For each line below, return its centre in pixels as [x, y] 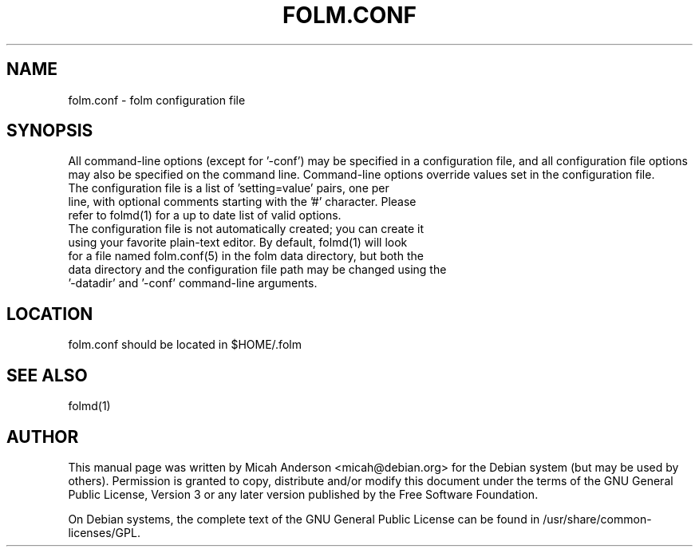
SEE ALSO [47, 375]
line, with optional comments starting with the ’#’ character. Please [242, 202]
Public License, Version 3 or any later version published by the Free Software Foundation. [303, 494]
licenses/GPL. [104, 532]
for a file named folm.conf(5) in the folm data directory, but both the [246, 256]
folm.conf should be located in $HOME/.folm [185, 345]
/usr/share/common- [597, 519]
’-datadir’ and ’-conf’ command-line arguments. [193, 283]
